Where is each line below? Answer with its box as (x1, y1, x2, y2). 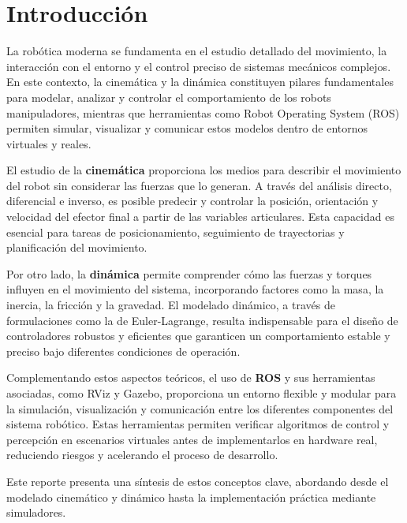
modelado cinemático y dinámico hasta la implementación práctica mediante (6, 488, 376, 505)
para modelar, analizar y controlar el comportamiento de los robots (6, 88, 331, 105)
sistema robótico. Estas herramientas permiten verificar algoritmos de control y (6, 416, 390, 432)
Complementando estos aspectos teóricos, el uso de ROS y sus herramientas (6, 369, 375, 386)
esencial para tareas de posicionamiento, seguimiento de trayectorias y (6, 223, 345, 240)
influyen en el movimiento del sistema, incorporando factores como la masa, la (6, 281, 384, 297)
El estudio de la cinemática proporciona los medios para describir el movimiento (6, 162, 401, 178)
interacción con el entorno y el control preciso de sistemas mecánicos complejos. (6, 58, 391, 74)
